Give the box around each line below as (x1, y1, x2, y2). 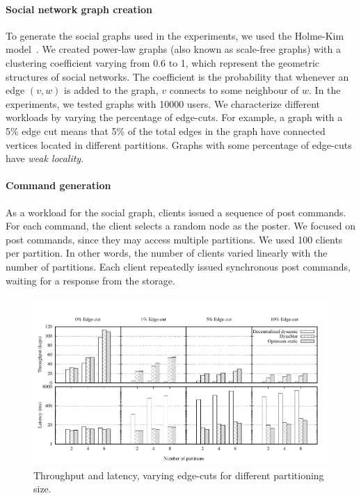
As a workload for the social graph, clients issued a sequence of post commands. (6, 204, 346, 219)
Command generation (6, 178, 111, 193)
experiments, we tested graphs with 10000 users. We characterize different (6, 96, 321, 111)
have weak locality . (6, 151, 84, 166)
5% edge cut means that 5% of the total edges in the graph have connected (6, 123, 326, 138)
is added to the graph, (64, 83, 159, 97)
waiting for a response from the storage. (6, 273, 175, 287)
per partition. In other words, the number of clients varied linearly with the (6, 246, 328, 260)
